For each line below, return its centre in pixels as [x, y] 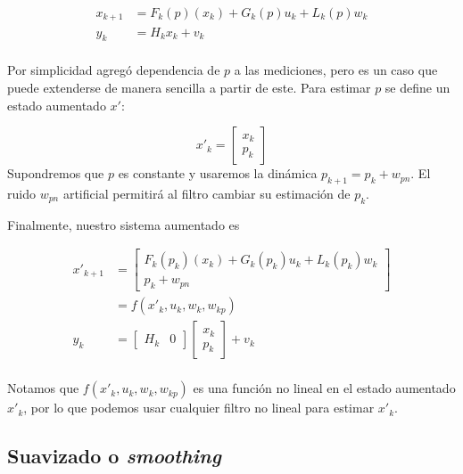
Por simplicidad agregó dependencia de [114, 70]
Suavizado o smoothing [114, 456]
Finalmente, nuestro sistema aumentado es [124, 224]
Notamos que [43, 388]
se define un [418, 87]
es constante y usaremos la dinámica [218, 173]
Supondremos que [56, 173]
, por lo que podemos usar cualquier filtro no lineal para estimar [199, 408]
